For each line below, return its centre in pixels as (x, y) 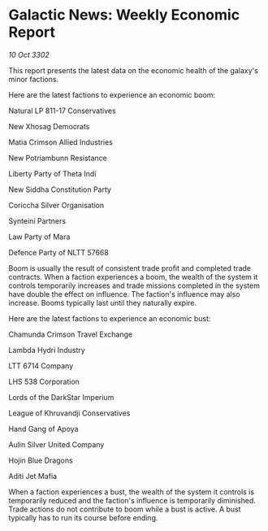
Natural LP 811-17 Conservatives (62, 111)
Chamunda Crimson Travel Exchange (70, 334)
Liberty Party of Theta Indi (52, 173)
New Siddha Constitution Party (60, 189)
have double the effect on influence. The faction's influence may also (125, 294)
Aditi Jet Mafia (33, 476)
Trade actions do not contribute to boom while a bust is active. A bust (125, 509)
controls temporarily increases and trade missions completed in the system (134, 285)
